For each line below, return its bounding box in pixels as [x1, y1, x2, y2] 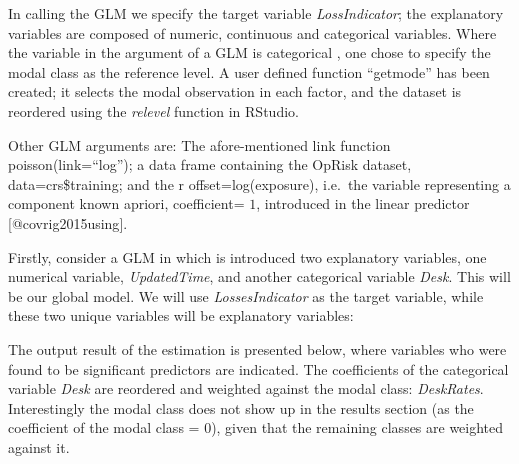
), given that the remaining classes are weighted [211, 417, 504, 438]
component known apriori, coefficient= [8, 193, 245, 214]
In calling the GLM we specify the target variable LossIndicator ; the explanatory [8, 3, 504, 23]
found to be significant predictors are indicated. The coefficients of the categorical [8, 358, 509, 379]
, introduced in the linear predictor [256, 193, 470, 214]
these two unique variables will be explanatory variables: [8, 305, 354, 326]
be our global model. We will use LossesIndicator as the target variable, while [8, 285, 484, 306]
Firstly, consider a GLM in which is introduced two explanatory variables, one [8, 246, 487, 267]
